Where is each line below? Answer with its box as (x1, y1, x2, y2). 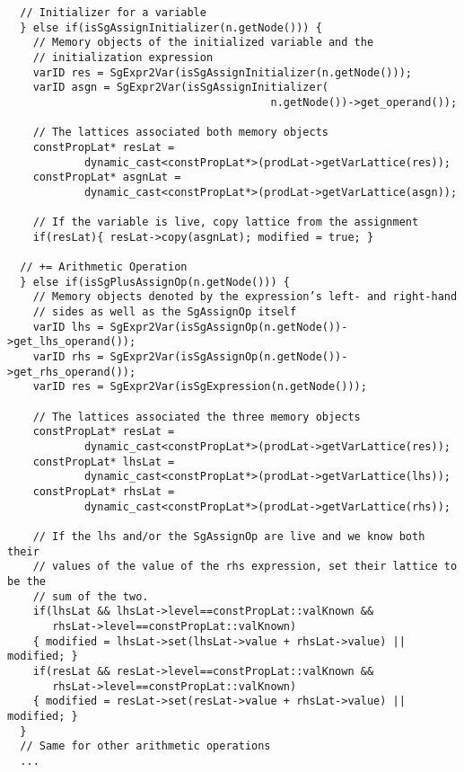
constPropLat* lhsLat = (32, 455, 175, 468)
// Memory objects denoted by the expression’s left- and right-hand (32, 290, 458, 304)
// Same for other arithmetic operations (20, 740, 271, 753)
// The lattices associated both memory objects (32, 126, 328, 139)
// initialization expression (32, 50, 214, 64)
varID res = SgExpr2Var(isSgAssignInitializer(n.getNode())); (32, 66, 413, 79)
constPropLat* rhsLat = (32, 485, 175, 498)
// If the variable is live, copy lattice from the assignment (32, 216, 419, 229)
